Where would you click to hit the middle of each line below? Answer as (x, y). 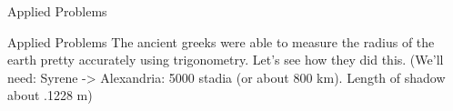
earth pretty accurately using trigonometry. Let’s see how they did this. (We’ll (226, 60)
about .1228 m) (50, 95)
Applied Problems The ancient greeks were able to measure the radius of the (221, 41)
